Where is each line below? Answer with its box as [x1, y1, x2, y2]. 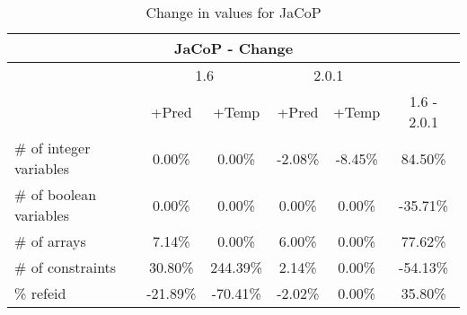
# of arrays [14, 231, 86, 251]
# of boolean [14, 184, 97, 205]
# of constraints [14, 257, 117, 277]
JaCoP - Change [173, 38, 294, 58]
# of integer [14, 137, 91, 158]
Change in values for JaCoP [145, 2, 322, 22]
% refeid [14, 283, 66, 303]
